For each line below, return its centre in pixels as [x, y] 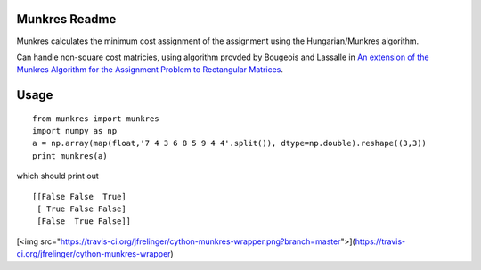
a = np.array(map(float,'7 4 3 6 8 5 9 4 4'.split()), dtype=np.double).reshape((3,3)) [230, 143]
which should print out [57, 176]
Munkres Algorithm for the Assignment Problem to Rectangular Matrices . [150, 70]
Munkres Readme [66, 19]
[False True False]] [84, 221]
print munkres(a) [70, 155]
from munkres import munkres [96, 119]
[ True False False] [82, 209]
